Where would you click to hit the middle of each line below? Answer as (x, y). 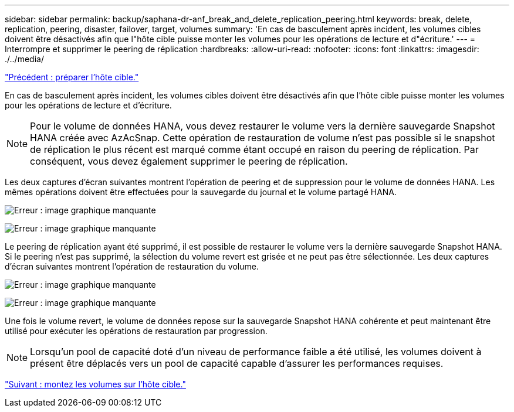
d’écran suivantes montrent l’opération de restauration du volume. (132, 266)
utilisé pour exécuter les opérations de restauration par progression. (136, 331)
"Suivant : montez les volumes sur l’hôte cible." (95, 384)
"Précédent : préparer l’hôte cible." (72, 77)
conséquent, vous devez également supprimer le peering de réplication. (189, 161)
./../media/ (24, 59)
